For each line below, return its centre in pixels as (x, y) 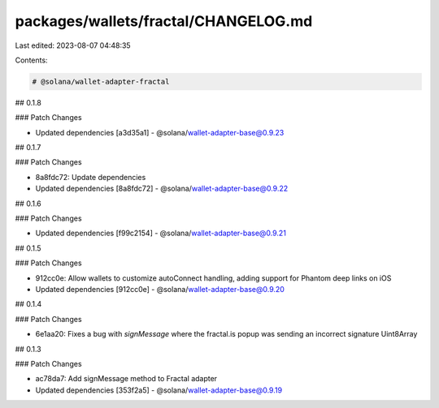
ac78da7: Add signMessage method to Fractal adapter (126, 379)
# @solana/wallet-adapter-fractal (101, 82)
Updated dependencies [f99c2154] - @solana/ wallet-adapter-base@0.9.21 (161, 233)
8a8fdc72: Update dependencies (91, 177)
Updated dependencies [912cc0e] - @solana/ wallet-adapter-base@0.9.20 (160, 289)
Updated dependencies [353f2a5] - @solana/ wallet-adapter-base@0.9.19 (159, 390)
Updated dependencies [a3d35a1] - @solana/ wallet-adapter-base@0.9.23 (160, 132)
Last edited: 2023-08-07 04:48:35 (73, 45)
